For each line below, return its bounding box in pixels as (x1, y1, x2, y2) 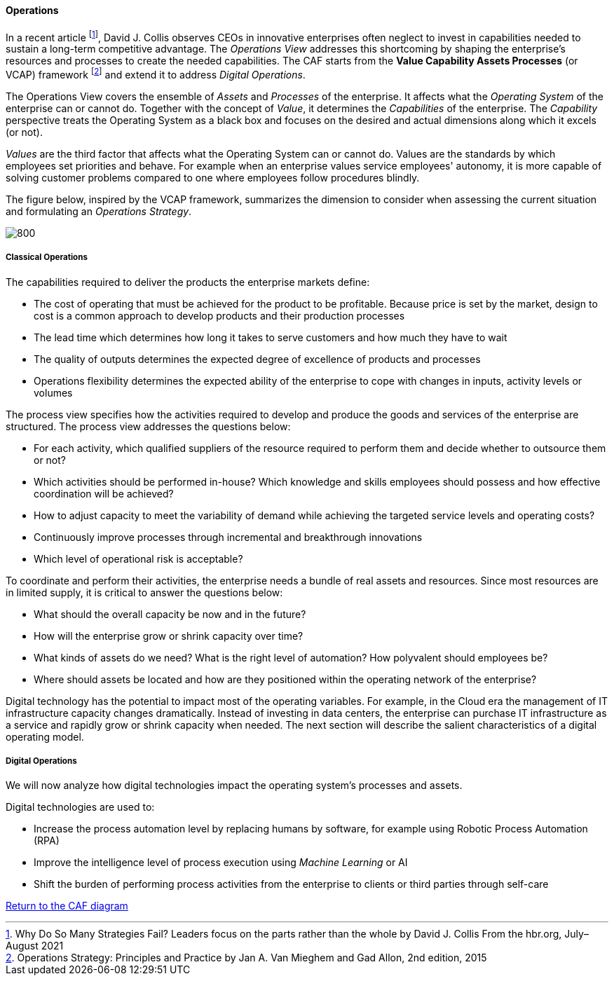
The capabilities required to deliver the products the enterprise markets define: (6, 275, 370, 288)
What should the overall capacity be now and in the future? (34, 608, 306, 620)
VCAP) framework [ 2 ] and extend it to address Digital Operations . (6, 67, 306, 81)
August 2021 (6, 940, 64, 952)
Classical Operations (6, 252, 88, 263)
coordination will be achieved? (34, 487, 174, 500)
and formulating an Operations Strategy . (6, 205, 192, 217)
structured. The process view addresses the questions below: (6, 420, 291, 432)
